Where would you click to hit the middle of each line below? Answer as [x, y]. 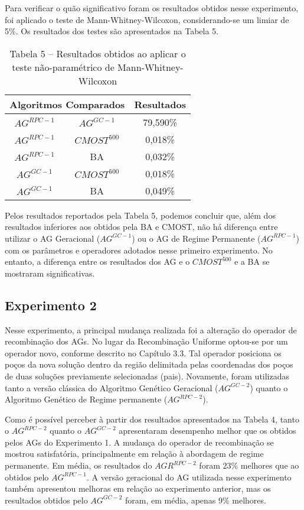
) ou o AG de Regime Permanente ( [196, 238]
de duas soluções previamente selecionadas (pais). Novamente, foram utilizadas [147, 376]
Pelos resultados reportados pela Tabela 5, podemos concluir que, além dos [140, 215]
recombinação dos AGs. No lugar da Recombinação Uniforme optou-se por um [146, 341]
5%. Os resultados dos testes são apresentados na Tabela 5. [112, 31]
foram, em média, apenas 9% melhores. [195, 500]
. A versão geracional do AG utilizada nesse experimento [189, 477]
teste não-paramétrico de [63, 67]
